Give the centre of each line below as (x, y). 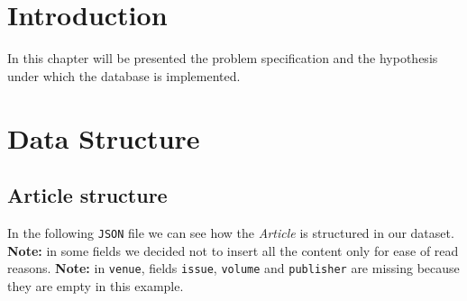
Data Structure (104, 137)
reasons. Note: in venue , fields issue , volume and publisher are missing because (233, 268)
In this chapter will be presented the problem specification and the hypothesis (223, 58)
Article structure (87, 195)
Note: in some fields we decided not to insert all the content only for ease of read (233, 250)
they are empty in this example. (96, 285)
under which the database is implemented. (124, 75)
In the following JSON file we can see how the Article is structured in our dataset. (231, 232)
